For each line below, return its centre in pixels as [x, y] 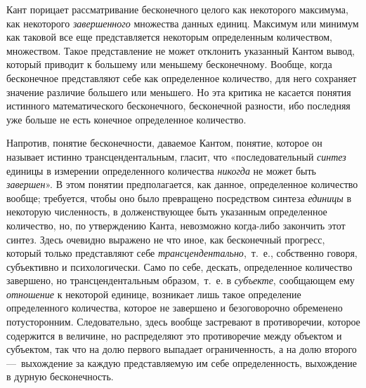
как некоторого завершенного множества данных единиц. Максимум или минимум [183, 23]
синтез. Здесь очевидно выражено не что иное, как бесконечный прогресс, [166, 239]
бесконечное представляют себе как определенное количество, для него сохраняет [182, 78]
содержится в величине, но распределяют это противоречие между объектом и [174, 335]
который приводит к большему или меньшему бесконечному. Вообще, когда [169, 64]
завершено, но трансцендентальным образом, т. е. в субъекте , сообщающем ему [181, 280]
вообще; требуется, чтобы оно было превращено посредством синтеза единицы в [179, 198]
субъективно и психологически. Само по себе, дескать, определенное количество [179, 266]
